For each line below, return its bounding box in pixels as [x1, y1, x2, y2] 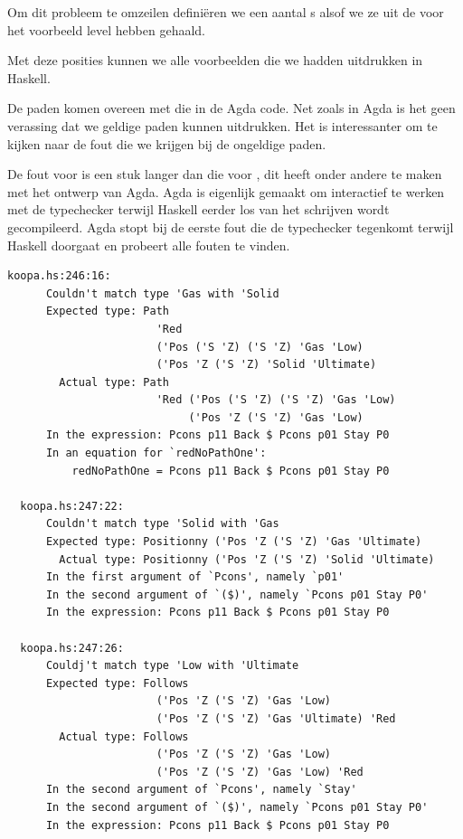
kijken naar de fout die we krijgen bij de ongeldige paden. [7, 134, 326, 153]
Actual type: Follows [59, 730, 189, 743]
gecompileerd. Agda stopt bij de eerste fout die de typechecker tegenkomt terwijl [7, 217, 454, 236]
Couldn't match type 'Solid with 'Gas [45, 517, 279, 531]
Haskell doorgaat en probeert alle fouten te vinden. [7, 235, 290, 254]
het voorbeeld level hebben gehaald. [7, 20, 206, 39]
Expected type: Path [45, 305, 169, 318]
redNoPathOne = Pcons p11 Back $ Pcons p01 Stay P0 [71, 464, 390, 477]
